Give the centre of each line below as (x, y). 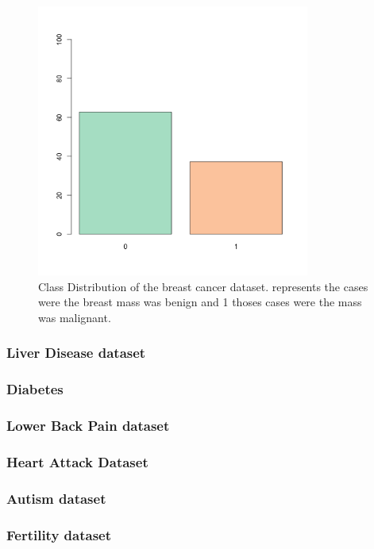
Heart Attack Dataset (77, 462)
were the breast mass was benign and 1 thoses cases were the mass (200, 302)
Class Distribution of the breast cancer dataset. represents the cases (203, 286)
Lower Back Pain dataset (88, 426)
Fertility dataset (59, 534)
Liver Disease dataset (76, 353)
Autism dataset (56, 498)
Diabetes (35, 389)
